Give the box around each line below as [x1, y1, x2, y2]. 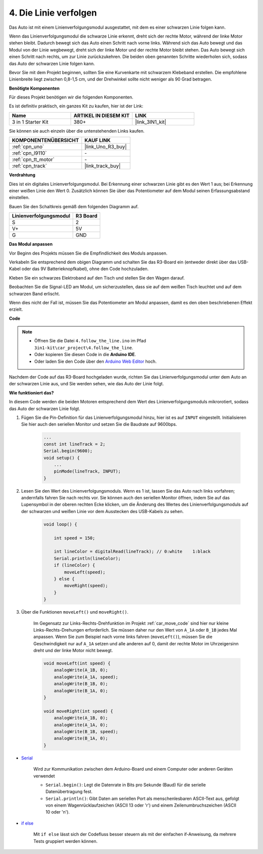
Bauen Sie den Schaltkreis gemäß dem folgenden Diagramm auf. [9, 203, 139, 209]
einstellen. [9, 195, 30, 200]
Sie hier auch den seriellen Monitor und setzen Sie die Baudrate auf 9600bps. [21, 421, 177, 427]
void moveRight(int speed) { [43, 708, 113, 714]
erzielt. [9, 306, 23, 312]
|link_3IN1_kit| [135, 119, 167, 125]
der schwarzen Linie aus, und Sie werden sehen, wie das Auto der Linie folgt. [9, 381, 164, 387]
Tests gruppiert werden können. [33, 838, 98, 844]
